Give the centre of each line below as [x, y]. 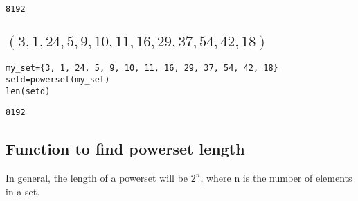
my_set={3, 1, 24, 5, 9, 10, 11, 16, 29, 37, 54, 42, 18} [142, 68]
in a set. [23, 191]
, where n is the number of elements [276, 178]
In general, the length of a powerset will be [97, 178]
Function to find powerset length [125, 149]
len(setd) [28, 91]
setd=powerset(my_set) [58, 80]
